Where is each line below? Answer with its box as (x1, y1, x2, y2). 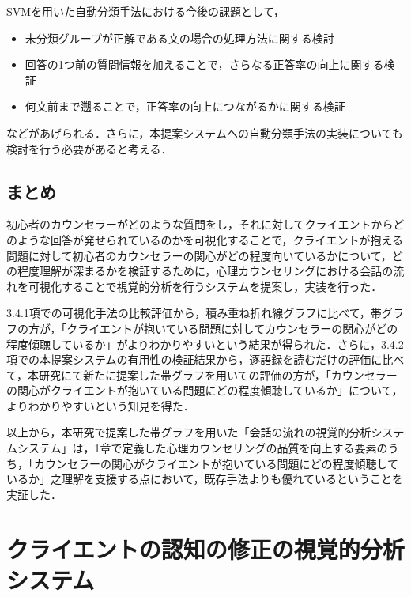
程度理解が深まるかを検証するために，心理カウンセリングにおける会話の (17, 263, 394, 279)
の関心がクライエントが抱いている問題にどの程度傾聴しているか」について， (6, 382, 403, 399)
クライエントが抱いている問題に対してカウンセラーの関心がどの (66, 319, 398, 336)
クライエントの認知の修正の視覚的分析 (6, 532, 405, 565)
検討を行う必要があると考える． (6, 140, 172, 157)
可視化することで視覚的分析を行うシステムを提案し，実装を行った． (28, 278, 383, 294)
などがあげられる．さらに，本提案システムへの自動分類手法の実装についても (6, 124, 403, 141)
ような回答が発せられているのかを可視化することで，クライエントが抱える (17, 231, 404, 247)
